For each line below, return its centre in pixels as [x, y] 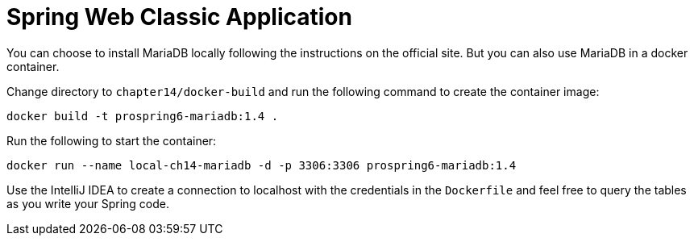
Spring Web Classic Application [179, 17]
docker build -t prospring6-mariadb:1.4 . [143, 116]
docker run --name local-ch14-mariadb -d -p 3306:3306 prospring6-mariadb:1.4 [262, 165]
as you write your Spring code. [88, 203]
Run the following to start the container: [112, 140]
